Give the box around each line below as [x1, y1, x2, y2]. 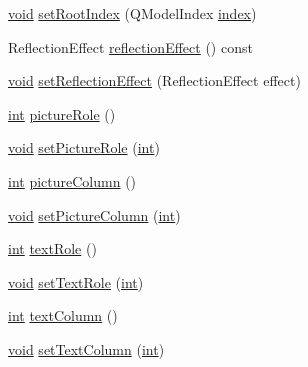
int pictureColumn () [8, 170, 137, 191]
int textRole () [8, 238, 97, 259]
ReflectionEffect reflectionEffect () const [8, 36, 253, 57]
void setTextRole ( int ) [8, 271, 144, 292]
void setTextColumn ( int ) [8, 338, 165, 359]
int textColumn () [8, 305, 118, 326]
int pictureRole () [8, 103, 116, 124]
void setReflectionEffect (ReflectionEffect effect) [8, 70, 301, 91]
